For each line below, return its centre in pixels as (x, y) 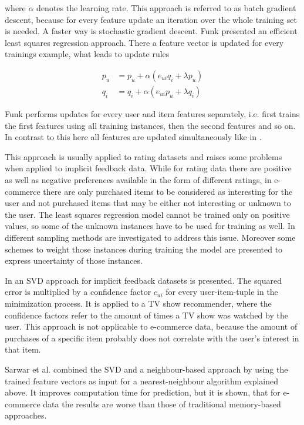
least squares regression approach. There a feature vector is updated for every (144, 42)
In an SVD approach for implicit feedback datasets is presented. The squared (143, 280)
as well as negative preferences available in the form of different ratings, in (138, 180)
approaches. (26, 415)
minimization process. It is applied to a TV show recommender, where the (138, 303)
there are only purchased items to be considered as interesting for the (168, 191)
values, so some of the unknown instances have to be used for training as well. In (150, 226)
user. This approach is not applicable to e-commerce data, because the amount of (151, 326)
